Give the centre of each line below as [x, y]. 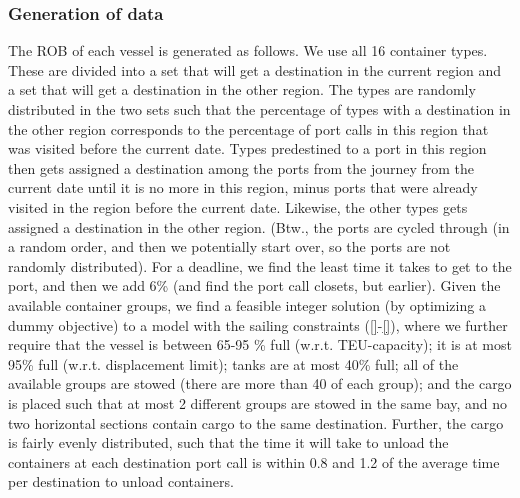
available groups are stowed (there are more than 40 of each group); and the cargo [260, 383]
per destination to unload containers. [121, 481]
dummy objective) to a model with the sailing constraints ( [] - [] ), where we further [258, 324]
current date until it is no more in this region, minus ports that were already [243, 187]
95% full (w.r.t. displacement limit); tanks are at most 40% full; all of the [233, 363]
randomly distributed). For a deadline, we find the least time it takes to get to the [260, 265]
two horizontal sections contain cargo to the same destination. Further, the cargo [256, 422]
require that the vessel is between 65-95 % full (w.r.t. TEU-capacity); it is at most [260, 344]
